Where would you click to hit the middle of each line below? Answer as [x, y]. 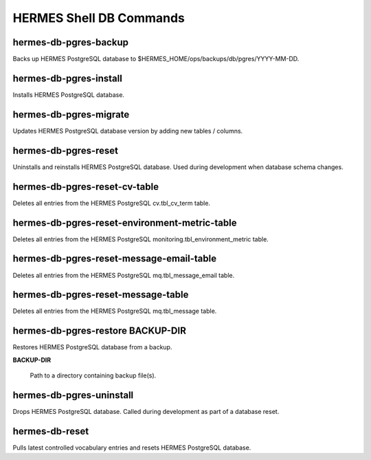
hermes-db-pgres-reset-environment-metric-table [125, 222]
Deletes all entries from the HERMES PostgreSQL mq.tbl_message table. [115, 311]
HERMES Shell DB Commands [99, 18]
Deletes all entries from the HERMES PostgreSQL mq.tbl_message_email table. [124, 275]
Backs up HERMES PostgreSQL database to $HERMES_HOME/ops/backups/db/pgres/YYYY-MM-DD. [156, 59]
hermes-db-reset [51, 431]
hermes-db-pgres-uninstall [73, 395]
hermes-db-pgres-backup [70, 42]
